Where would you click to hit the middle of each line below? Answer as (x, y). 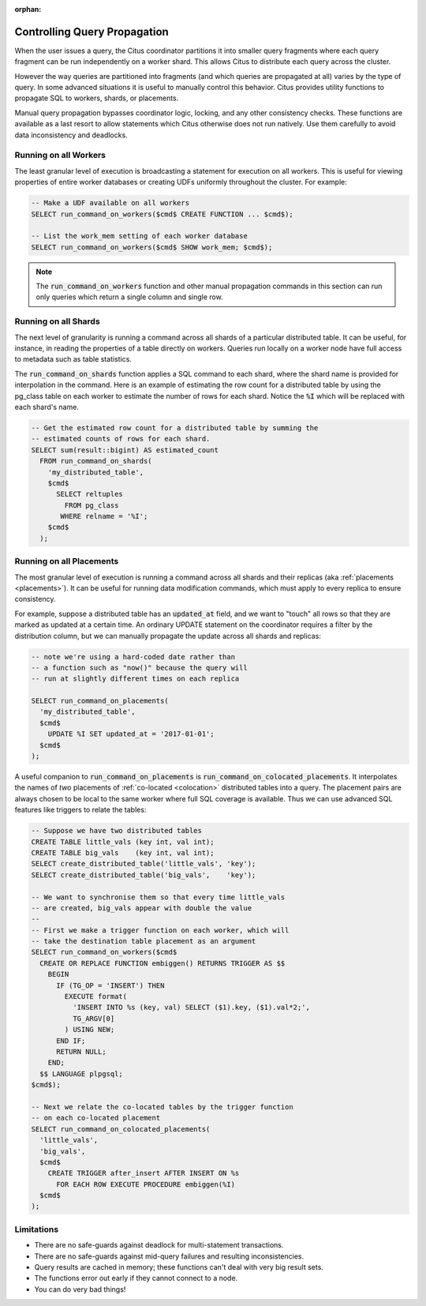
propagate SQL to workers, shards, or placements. (97, 98)
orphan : (28, 9)
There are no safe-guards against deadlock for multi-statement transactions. (159, 1245)
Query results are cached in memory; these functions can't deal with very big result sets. (179, 1267)
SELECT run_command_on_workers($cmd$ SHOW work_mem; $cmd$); (152, 247)
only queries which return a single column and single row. (130, 297)
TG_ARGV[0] (93, 1018)
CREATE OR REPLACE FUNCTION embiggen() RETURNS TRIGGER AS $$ (163, 963)
